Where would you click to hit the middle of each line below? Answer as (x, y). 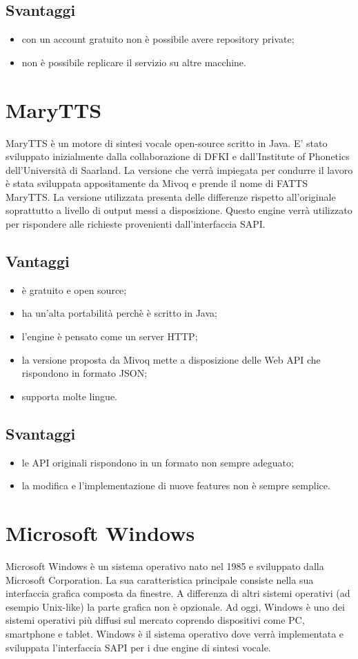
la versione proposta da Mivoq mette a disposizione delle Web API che (171, 359)
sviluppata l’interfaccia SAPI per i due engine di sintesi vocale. (138, 647)
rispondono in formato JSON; (84, 373)
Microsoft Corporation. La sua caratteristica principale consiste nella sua (160, 579)
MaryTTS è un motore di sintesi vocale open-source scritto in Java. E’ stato (167, 142)
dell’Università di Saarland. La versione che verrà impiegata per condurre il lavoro (179, 169)
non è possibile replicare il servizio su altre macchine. (134, 62)
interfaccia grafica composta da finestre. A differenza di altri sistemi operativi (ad (178, 593)
